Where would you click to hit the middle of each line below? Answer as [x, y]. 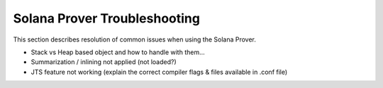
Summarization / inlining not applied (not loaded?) [104, 62]
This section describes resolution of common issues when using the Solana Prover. [135, 39]
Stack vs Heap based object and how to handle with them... [118, 52]
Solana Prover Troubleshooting [106, 18]
